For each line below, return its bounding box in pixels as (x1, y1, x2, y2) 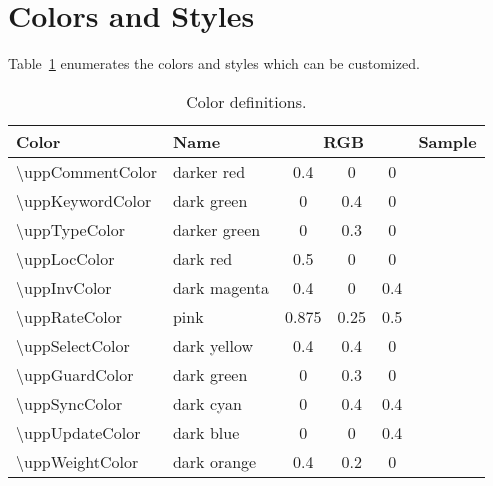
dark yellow (172, 333, 254, 357)
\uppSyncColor (16, 391, 123, 415)
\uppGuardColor (16, 362, 134, 386)
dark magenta (172, 275, 270, 299)
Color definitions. (186, 89, 307, 113)
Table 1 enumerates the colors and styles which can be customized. (8, 53, 420, 74)
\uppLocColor (16, 246, 115, 270)
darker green (172, 217, 261, 241)
